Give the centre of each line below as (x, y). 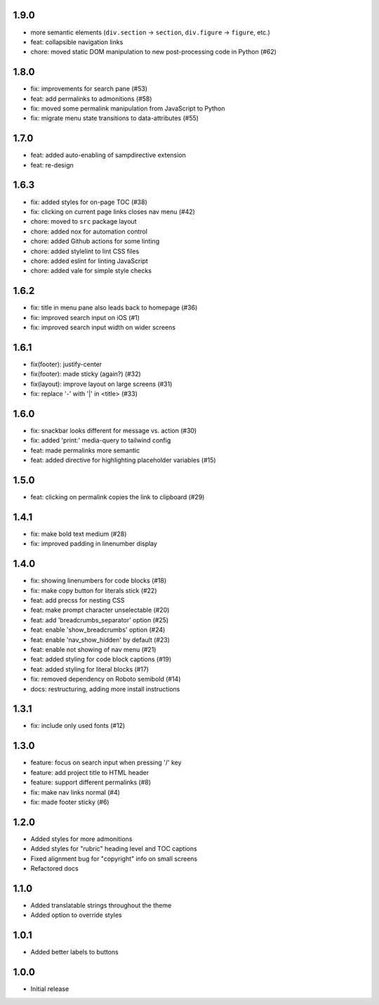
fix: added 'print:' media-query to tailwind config (101, 440)
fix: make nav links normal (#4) (75, 792)
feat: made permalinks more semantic (85, 450)
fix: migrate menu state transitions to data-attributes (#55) (115, 118)
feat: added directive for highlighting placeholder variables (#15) (124, 460)
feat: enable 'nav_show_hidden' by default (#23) (100, 639)
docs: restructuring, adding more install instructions (105, 689)
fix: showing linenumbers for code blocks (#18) (99, 581)
